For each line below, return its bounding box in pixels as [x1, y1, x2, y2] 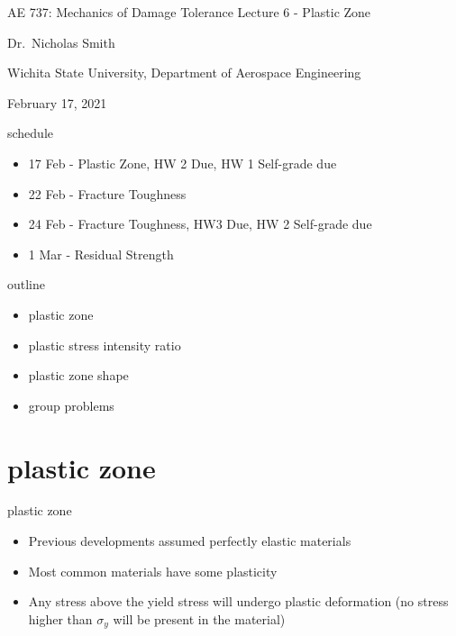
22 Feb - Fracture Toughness [28, 184, 187, 203]
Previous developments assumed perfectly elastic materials [28, 532, 351, 550]
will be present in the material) [113, 609, 286, 628]
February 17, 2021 [7, 93, 107, 112]
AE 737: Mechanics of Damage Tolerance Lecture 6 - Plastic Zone [7, 3, 371, 21]
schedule [7, 123, 54, 142]
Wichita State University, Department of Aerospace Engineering [7, 63, 361, 82]
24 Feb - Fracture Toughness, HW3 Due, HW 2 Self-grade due [28, 214, 372, 233]
